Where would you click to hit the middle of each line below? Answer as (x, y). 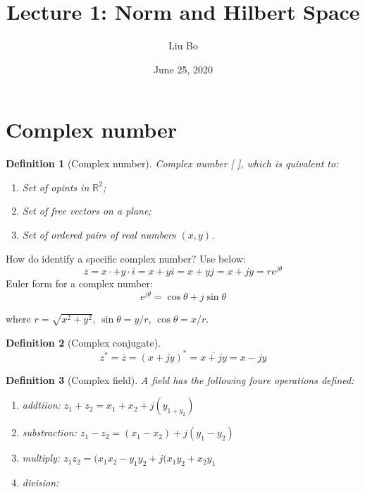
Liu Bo (183, 46)
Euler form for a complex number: (79, 283)
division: (41, 482)
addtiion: (41, 405)
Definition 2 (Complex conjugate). (83, 342)
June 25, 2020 (183, 69)
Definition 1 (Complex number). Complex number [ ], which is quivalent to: (172, 163)
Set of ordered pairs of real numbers (99, 235)
